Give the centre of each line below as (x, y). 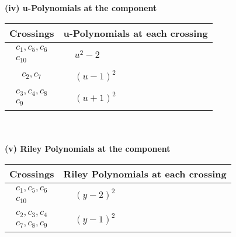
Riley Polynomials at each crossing (145, 173)
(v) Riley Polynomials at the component (88, 149)
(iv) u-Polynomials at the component (81, 8)
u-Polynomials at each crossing (136, 33)
